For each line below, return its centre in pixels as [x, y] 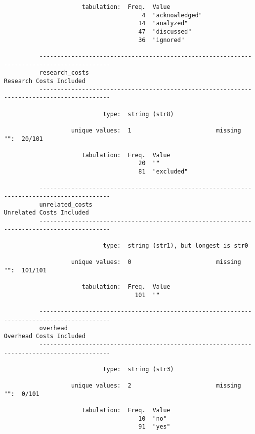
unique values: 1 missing [156, 130]
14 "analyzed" [163, 23]
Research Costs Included [45, 81]
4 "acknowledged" [172, 15]
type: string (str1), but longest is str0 [175, 246]
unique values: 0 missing [156, 262]
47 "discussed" [165, 31]
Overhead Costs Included [45, 336]
